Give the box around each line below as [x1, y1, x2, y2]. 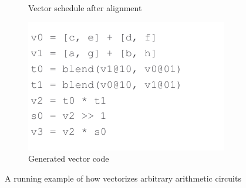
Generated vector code [28, 152, 109, 165]
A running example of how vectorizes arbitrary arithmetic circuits [5, 172, 241, 184]
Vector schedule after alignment [28, 2, 142, 13]
